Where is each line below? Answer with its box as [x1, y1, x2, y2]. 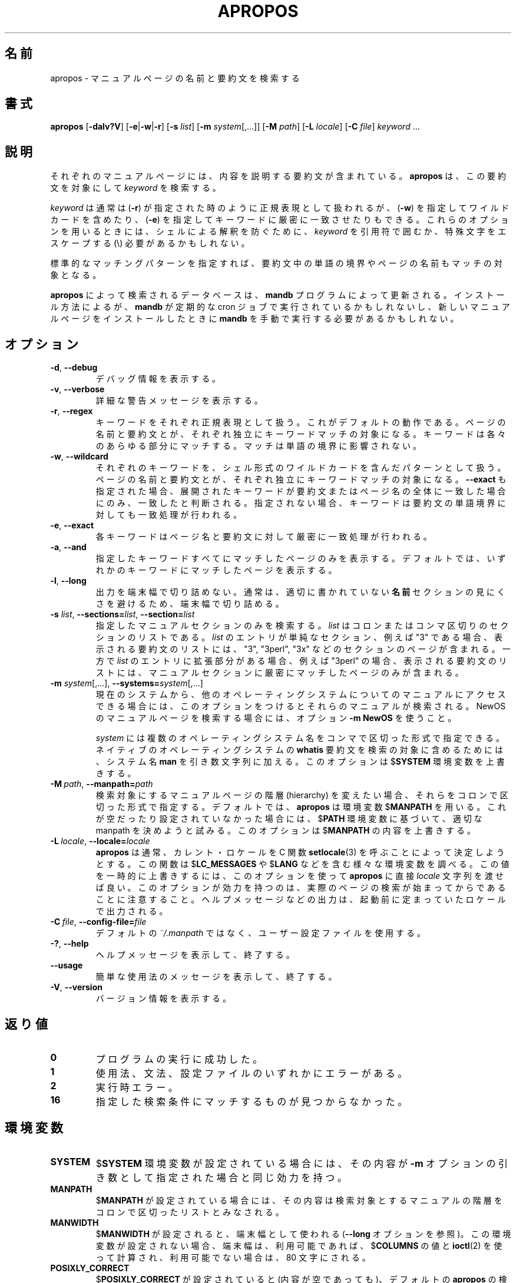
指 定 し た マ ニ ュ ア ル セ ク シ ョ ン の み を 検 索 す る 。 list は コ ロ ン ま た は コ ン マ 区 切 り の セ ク [95, 620, 509, 631]
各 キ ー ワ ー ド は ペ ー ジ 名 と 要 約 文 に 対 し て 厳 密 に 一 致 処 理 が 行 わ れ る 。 [95, 531, 432, 542]
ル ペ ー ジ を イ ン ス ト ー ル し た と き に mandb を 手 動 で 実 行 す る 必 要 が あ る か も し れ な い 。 [50, 313, 459, 324]
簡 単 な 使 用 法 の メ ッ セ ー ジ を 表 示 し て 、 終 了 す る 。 [95, 971, 337, 982]
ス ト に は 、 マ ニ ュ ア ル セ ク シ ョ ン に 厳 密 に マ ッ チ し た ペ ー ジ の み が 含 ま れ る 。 [95, 667, 464, 678]
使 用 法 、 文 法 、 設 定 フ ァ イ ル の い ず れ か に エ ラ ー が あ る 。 [95, 1067, 408, 1079]
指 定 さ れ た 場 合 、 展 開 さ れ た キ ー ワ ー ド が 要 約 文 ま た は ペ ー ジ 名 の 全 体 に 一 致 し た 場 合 [95, 486, 506, 497]
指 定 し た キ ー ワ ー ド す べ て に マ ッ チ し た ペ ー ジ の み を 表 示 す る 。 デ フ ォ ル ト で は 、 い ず [95, 553, 506, 564]
